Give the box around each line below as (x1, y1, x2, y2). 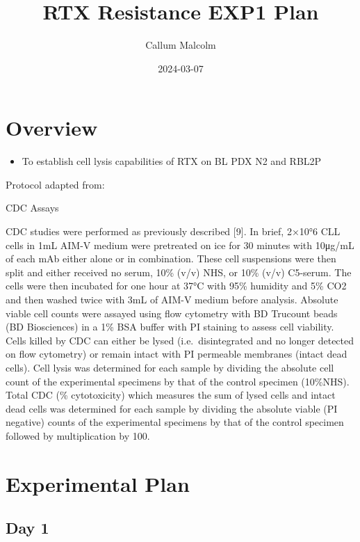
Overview (6, 113, 98, 142)
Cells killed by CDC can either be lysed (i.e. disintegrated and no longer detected (6, 333, 354, 347)
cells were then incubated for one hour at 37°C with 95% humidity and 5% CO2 (6, 278, 347, 293)
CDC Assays (6, 200, 59, 215)
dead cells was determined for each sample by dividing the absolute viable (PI (6, 401, 338, 415)
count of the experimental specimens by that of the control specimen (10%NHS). (6, 374, 350, 388)
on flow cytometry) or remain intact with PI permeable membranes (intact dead (6, 346, 347, 361)
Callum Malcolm (145, 38, 216, 52)
